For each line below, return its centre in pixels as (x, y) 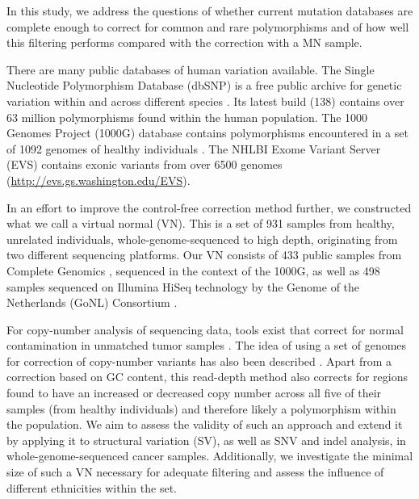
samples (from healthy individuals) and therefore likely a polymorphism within (201, 408)
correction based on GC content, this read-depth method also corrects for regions (207, 377)
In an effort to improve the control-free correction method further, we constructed (209, 207)
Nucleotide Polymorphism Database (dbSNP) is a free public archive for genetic (204, 85)
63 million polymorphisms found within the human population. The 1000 (187, 117)
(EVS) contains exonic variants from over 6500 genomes (145, 164)
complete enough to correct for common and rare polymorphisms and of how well (208, 26)
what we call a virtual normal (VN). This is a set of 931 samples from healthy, (201, 223)
